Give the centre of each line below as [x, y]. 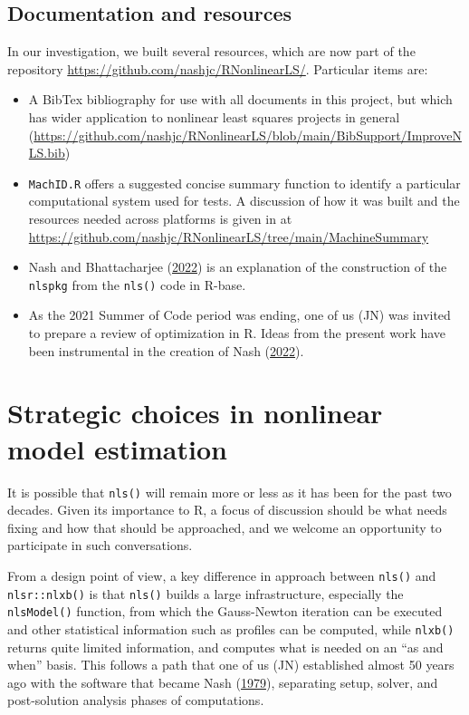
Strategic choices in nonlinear [195, 413]
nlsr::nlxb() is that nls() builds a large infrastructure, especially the [206, 593]
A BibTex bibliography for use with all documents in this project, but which [240, 99]
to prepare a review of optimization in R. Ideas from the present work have [237, 333]
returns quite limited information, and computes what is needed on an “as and [225, 647]
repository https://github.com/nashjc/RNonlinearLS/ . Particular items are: [218, 68]
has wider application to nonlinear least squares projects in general [214, 116]
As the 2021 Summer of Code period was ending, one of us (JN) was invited [239, 315]
